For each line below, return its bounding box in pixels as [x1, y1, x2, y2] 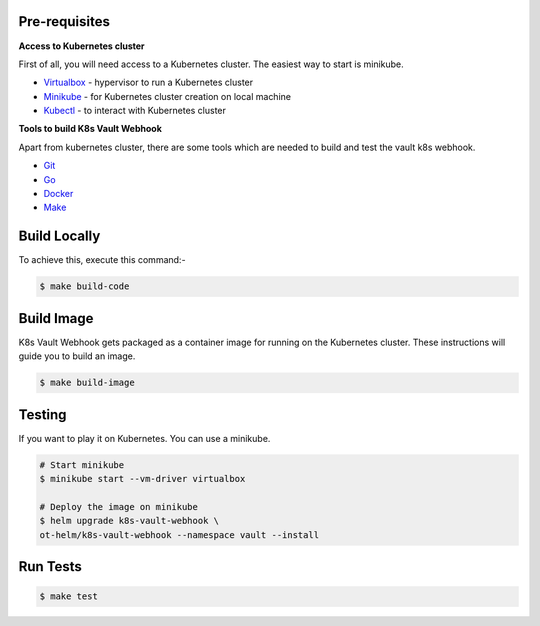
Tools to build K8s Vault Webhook [18, 123, 162, 135]
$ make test [39, 591, 99, 602]
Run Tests [18, 558, 82, 575]
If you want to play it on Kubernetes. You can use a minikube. [18, 432, 271, 444]
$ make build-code [39, 281, 130, 292]
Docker [43, 188, 74, 200]
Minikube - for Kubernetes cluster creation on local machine [43, 90, 292, 102]
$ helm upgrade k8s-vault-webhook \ [39, 515, 220, 527]
